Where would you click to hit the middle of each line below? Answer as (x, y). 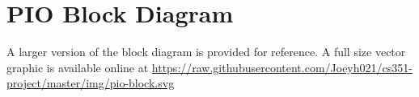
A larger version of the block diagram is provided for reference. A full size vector (206, 52)
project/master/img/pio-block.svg (91, 83)
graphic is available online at (78, 67)
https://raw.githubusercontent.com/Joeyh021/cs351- (282, 67)
